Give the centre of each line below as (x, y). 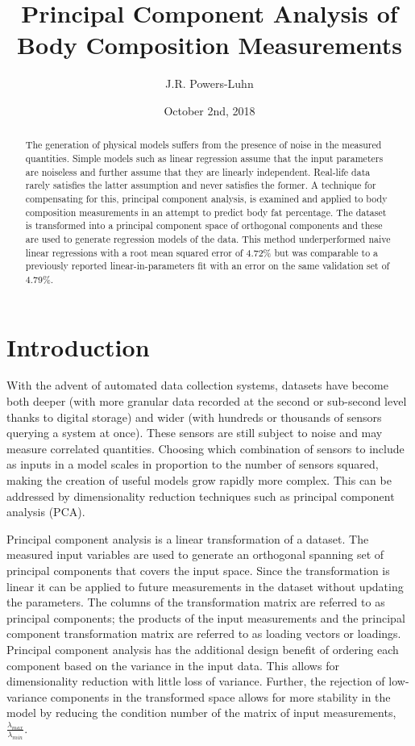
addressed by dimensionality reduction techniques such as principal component (201, 496)
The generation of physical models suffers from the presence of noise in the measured (203, 145)
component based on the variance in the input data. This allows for (173, 665)
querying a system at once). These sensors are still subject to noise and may (195, 433)
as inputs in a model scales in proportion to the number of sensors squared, (193, 464)
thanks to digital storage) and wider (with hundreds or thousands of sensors (194, 417)
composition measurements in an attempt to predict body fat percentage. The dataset (206, 212)
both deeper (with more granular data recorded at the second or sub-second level (207, 401)
